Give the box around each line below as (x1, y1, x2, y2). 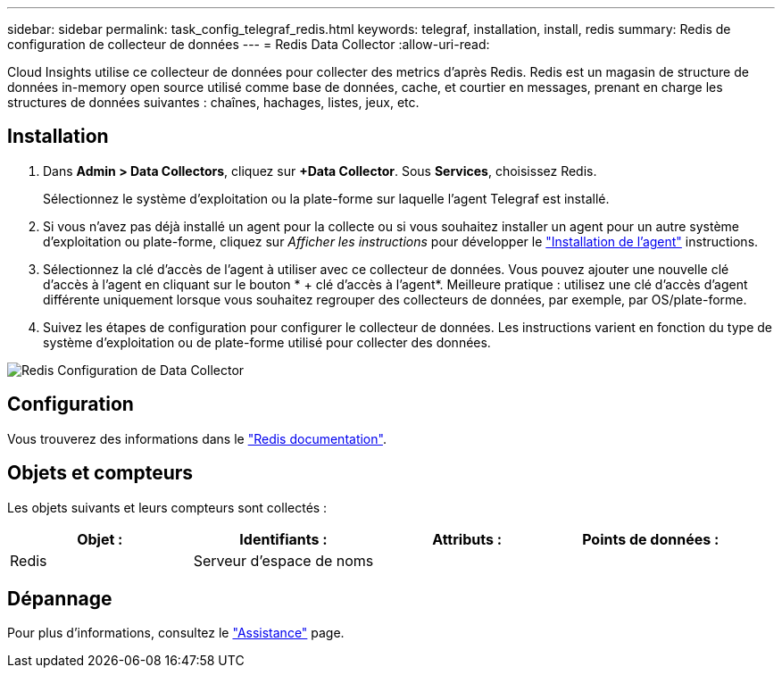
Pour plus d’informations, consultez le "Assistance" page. (7, 625, 345, 641)
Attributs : (432, 529, 503, 548)
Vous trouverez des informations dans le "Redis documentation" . (7, 430, 387, 446)
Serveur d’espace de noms (193, 551, 374, 570)
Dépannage (7, 587, 112, 610)
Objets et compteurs (7, 462, 194, 485)
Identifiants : (239, 529, 328, 548)
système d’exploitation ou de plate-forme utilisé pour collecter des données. (43, 334, 491, 350)
